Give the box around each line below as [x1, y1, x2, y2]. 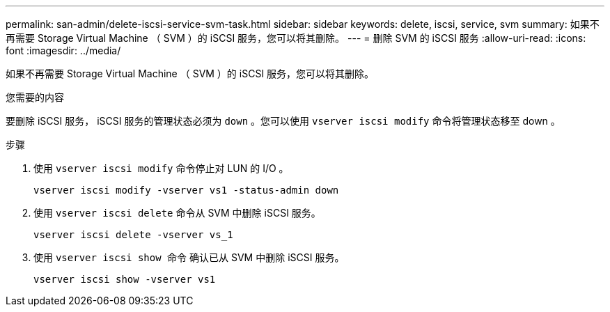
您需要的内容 [6, 91, 64, 103]
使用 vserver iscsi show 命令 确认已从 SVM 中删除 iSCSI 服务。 [33, 251, 345, 263]
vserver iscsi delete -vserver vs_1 [33, 229, 233, 240]
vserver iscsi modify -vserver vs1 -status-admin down [33, 185, 339, 196]
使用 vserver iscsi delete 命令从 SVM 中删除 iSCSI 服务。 [33, 207, 321, 219]
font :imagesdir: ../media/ [6, 45, 121, 56]
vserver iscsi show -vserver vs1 [33, 274, 216, 285]
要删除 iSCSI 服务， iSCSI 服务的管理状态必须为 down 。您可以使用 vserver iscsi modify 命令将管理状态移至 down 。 [6, 115, 561, 127]
